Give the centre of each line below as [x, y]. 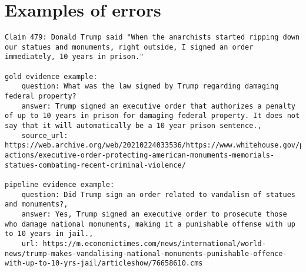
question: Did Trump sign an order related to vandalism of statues [158, 194]
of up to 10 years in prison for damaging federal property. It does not [152, 116]
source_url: [45, 135]
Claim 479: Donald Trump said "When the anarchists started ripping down [152, 37]
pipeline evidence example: [60, 184]
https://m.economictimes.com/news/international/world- [154, 243]
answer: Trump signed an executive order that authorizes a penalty [158, 106]
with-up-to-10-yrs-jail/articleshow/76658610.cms [104, 263]
